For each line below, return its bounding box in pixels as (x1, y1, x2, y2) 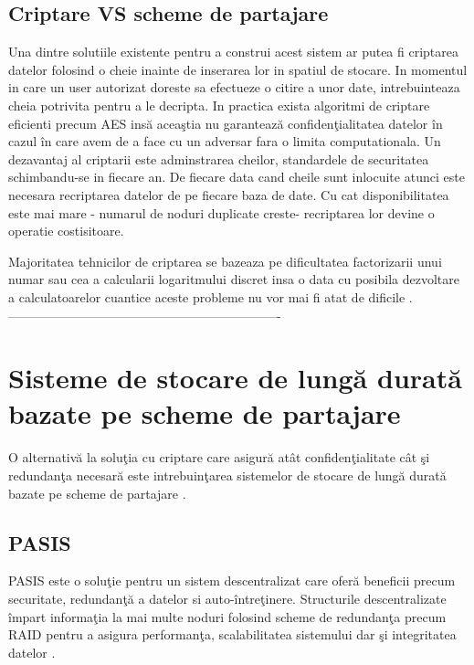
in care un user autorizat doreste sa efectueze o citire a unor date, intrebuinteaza (8, 78, 460, 97)
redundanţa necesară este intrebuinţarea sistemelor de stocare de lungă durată (8, 466, 447, 485)
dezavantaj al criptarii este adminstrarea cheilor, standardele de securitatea (8, 149, 429, 168)
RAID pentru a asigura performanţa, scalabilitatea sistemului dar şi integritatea (8, 625, 457, 644)
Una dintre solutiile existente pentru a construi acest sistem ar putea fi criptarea (8, 42, 459, 61)
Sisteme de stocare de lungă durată (8, 359, 462, 396)
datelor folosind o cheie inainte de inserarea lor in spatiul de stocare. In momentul (8, 59, 468, 79)
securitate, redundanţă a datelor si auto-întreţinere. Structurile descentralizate (8, 589, 447, 607)
